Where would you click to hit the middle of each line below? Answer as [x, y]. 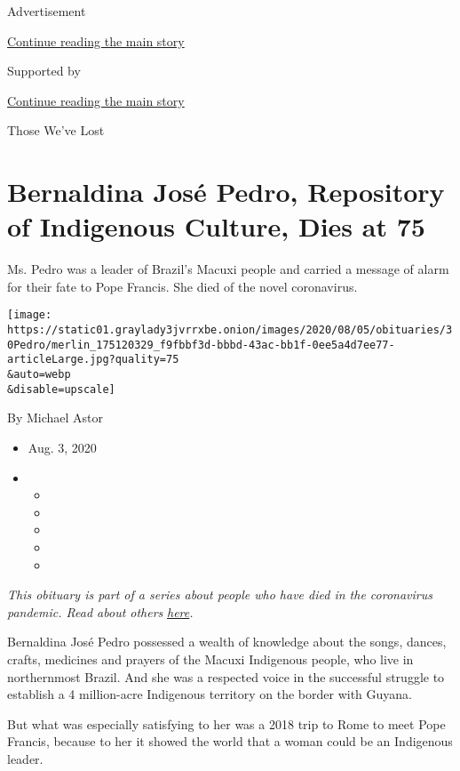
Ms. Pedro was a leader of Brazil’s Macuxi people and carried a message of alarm [228, 269]
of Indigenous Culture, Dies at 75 [216, 226]
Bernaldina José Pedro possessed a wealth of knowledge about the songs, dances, [227, 642]
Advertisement [47, 11]
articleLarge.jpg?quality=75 [93, 360]
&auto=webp [39, 375]
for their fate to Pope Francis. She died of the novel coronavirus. [182, 286]
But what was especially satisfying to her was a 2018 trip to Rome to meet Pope [226, 723]
